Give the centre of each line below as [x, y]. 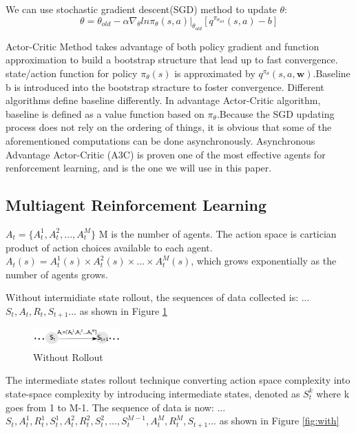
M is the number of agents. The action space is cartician [218, 233]
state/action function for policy [72, 73]
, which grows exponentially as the [264, 261]
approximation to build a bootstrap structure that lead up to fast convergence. [172, 60]
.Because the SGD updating [275, 113]
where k [333, 393]
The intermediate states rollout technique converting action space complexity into [178, 380]
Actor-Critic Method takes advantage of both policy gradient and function [163, 46]
